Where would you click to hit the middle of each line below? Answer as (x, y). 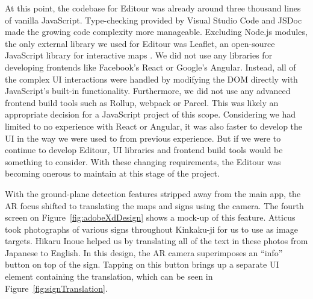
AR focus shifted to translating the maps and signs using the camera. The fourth (154, 205)
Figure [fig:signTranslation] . (56, 288)
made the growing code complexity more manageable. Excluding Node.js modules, (156, 32)
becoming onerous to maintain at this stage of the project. (112, 173)
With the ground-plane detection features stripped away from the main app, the (153, 193)
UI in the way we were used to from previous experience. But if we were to (143, 138)
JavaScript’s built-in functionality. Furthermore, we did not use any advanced (148, 91)
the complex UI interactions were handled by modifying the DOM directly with (151, 79)
